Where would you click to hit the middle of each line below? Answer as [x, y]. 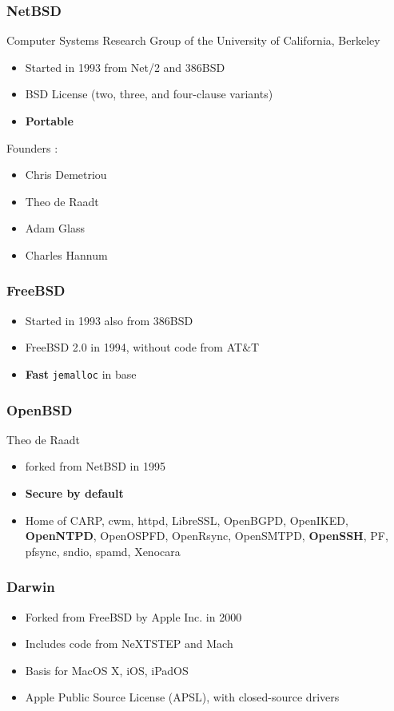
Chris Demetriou [66, 175]
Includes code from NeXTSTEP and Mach [129, 643]
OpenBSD [40, 409]
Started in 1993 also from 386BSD [109, 320]
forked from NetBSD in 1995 [95, 466]
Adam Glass [55, 228]
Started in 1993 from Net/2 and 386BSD [125, 67]
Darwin [31, 587]
